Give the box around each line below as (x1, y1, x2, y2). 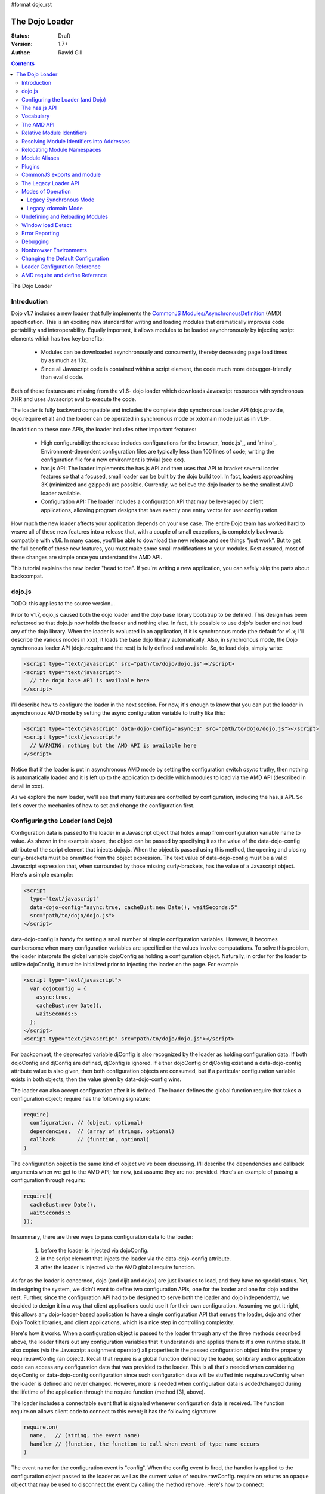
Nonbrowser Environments (21, 246, 88, 253)
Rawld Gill (58, 48, 83, 56)
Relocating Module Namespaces (21, 146, 101, 153)
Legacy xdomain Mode (27, 204, 83, 212)
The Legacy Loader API (21, 179, 80, 186)
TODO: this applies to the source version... (11, 600, 116, 607)
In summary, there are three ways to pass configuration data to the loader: (11, 1233, 194, 1240)
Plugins (21, 163, 40, 170)
